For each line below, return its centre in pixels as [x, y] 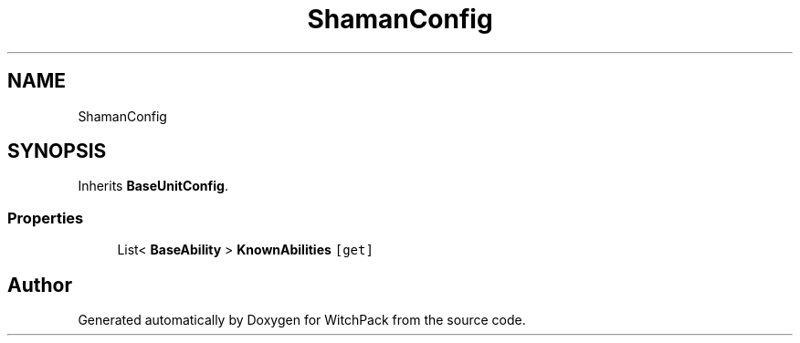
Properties [46, 218]
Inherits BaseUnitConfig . [153, 186]
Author [40, 285]
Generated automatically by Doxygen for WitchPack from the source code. [302, 320]
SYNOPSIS [57, 151]
